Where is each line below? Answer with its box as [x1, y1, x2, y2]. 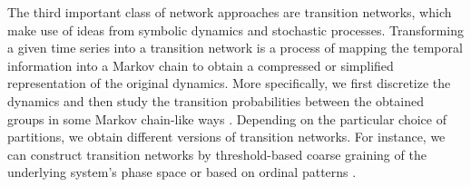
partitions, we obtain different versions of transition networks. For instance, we [7, 127, 446, 146]
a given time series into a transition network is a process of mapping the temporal [7, 38, 463, 57]
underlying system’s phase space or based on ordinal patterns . [7, 162, 357, 182]
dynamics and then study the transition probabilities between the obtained [7, 91, 424, 110]
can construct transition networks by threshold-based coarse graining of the [7, 144, 427, 163]
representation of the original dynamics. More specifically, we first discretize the [7, 74, 451, 93]
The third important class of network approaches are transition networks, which [7, 3, 452, 21]
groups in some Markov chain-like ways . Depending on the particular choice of [7, 109, 446, 128]
